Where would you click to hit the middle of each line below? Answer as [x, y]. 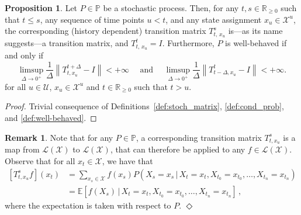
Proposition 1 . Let [41, 8]
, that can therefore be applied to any [178, 149]
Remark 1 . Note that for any [59, 137]
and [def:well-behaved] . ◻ [51, 117]
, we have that [127, 160]
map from [22, 149]
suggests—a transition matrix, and [67, 43]
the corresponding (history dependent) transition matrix [105, 31]
